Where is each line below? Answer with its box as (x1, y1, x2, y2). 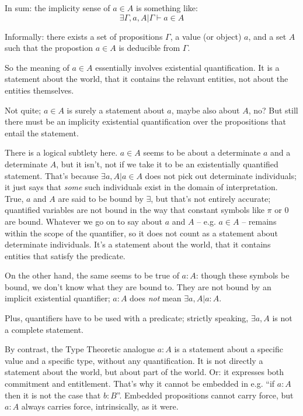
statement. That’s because (5, 169, 99, 181)
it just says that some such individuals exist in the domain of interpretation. (5, 181, 278, 193)
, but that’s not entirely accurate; (151, 192, 271, 204)
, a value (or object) (170, 30, 242, 42)
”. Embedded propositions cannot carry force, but (116, 389, 294, 401)
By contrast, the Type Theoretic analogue (5, 343, 155, 355)
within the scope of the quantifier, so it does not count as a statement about (5, 226, 278, 239)
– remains (242, 215, 277, 227)
